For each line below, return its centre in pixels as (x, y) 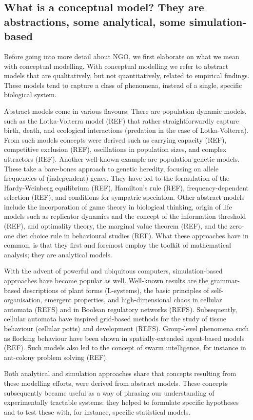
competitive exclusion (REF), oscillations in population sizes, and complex (115, 149)
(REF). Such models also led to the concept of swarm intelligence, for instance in (125, 347)
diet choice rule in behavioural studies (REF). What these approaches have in (132, 235)
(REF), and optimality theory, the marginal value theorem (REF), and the (116, 226)
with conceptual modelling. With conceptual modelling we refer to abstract (116, 66)
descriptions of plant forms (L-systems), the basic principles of (116, 290)
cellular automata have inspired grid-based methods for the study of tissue (115, 319)
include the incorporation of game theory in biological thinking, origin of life (118, 206)
